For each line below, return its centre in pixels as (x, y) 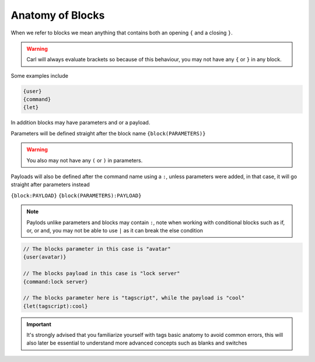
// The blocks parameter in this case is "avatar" (97, 249)
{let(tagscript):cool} (55, 306)
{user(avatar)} (45, 257)
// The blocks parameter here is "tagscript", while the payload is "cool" (134, 298)
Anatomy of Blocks (58, 15)
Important (39, 324)
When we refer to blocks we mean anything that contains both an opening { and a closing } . (122, 33)
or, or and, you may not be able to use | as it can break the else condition (115, 230)
